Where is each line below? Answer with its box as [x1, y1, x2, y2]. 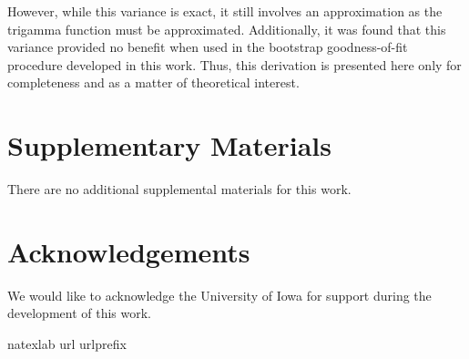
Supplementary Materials [7, 127, 331, 164]
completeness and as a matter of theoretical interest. [7, 73, 300, 92]
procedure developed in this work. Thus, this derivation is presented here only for [7, 55, 462, 74]
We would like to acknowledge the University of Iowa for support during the [7, 285, 432, 304]
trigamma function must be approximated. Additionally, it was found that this [7, 19, 446, 38]
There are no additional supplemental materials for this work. [7, 179, 352, 199]
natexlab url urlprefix [7, 334, 127, 353]
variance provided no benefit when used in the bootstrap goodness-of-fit [7, 37, 408, 56]
